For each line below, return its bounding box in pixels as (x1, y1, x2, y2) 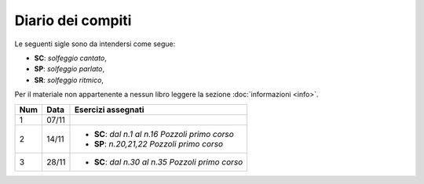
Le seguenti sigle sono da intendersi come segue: (14, 39, 176, 49)
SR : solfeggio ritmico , (34, 75, 104, 85)
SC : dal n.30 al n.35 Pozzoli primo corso (93, 157, 243, 168)
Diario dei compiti (14, 12, 132, 29)
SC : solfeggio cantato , (34, 53, 108, 63)
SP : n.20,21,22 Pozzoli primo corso (93, 138, 224, 149)
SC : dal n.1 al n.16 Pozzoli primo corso (93, 128, 235, 139)
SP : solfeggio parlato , (34, 64, 105, 74)
